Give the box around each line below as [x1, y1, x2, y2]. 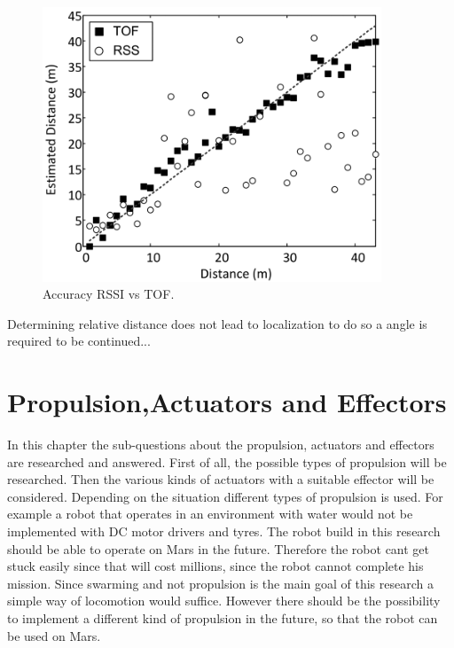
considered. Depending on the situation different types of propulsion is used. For [7, 487, 443, 505]
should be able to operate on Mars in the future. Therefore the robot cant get [7, 539, 430, 558]
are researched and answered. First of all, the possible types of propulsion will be [7, 452, 447, 471]
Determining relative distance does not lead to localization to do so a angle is [7, 314, 427, 332]
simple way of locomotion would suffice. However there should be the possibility [7, 591, 441, 610]
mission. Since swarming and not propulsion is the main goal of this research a [7, 574, 434, 592]
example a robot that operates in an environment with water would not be [7, 504, 413, 523]
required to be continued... [7, 332, 151, 350]
